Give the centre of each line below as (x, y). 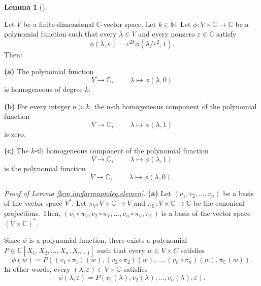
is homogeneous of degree (43, 89)
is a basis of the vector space (206, 213)
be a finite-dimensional (58, 24)
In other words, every (37, 269)
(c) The (17, 151)
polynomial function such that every (60, 34)
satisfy (226, 34)
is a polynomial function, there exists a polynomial (108, 240)
